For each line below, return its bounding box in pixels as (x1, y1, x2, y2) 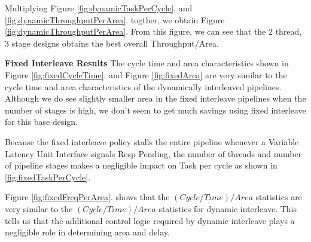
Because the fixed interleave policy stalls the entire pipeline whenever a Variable (5, 135, 299, 148)
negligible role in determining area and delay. (5, 226, 170, 238)
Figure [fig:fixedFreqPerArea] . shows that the (5, 191, 170, 203)
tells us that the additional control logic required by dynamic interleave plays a (5, 214, 295, 226)
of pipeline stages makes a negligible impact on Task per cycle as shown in (5, 159, 278, 171)
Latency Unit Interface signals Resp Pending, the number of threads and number (5, 147, 302, 160)
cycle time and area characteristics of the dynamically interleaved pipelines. (5, 80, 282, 93)
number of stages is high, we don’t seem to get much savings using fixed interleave (5, 103, 306, 116)
